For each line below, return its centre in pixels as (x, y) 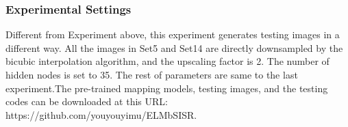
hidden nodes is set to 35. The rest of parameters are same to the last (152, 74)
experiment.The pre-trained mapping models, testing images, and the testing (167, 88)
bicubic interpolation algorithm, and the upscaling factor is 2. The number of (167, 61)
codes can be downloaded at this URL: (87, 101)
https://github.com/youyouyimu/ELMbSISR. (101, 114)
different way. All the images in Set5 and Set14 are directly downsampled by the (174, 47)
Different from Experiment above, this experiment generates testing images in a (173, 34)
